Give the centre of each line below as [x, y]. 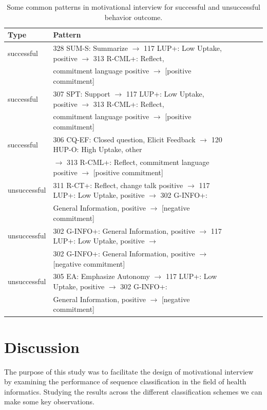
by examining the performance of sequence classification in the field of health [125, 381]
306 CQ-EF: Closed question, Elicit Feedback [124, 139]
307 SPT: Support [82, 93]
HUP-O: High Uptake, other [98, 149]
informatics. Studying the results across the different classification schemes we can [133, 391]
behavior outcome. [133, 17]
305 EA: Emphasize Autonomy [101, 276]
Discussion [42, 347]
